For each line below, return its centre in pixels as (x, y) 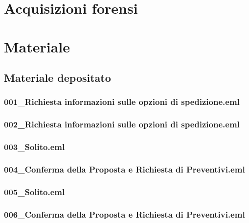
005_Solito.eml (34, 191)
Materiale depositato (57, 78)
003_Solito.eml (34, 147)
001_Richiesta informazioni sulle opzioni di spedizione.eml (122, 102)
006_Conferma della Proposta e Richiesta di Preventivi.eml (124, 214)
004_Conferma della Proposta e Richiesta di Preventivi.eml (124, 169)
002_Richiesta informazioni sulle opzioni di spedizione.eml (122, 124)
